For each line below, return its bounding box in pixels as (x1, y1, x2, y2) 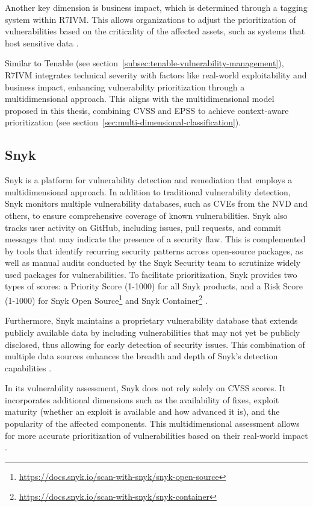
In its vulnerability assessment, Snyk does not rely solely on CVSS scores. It (5, 382, 286, 394)
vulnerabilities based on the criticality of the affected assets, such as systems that (5, 25, 305, 37)
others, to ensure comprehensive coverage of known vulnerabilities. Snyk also (5, 209, 288, 221)
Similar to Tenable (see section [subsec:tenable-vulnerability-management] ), (5, 57, 284, 69)
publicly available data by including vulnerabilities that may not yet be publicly (5, 326, 300, 338)
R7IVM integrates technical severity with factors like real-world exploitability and (5, 68, 307, 81)
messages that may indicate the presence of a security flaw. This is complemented (5, 233, 306, 245)
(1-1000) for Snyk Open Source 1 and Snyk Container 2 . (5, 292, 208, 306)
